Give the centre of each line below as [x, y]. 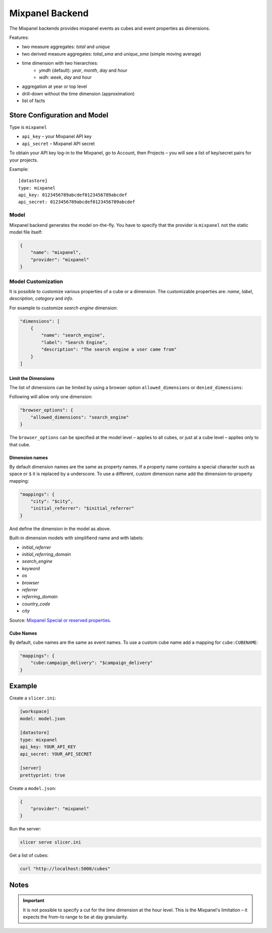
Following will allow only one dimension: [51, 397]
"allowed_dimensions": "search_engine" [80, 417]
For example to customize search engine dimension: [63, 308]
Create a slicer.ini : [33, 698]
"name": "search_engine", [73, 335]
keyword [31, 568]
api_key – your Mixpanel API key [57, 136]
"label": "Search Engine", [74, 342]
